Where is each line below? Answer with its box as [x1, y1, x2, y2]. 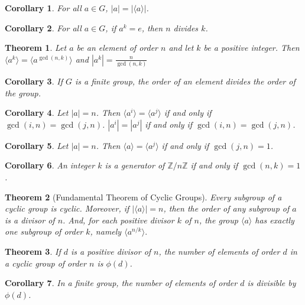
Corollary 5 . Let [5, 139, 69, 151]
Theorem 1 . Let [5, 41, 67, 54]
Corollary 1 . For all [5, 2, 82, 14]
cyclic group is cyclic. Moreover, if [5, 202, 129, 215]
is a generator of [105, 159, 165, 171]
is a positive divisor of [70, 245, 151, 258]
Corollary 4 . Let [5, 106, 69, 119]
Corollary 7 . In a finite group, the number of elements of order [5, 277, 238, 289]
